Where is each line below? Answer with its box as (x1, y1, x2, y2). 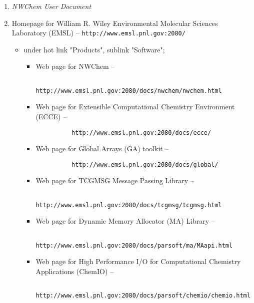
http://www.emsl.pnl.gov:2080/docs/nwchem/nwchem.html (35, 87, 222, 94)
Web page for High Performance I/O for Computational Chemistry (35, 256, 241, 267)
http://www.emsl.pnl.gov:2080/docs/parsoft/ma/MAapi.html (35, 242, 233, 249)
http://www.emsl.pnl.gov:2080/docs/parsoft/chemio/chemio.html (35, 292, 250, 300)
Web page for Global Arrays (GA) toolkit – (35, 143, 169, 154)
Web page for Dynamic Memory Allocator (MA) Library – (35, 216, 215, 226)
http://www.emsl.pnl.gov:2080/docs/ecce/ (71, 129, 211, 136)
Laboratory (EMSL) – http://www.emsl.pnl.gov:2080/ (11, 27, 185, 38)
